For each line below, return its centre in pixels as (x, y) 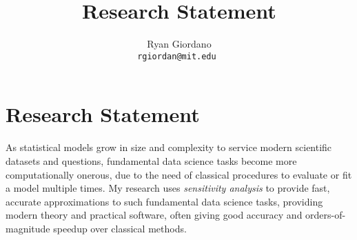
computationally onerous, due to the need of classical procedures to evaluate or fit (179, 174)
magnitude (28, 228)
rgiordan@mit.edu (177, 56)
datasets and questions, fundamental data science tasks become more (151, 160)
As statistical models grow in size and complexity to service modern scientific (169, 147)
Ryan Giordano (179, 44)
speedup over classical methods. (120, 228)
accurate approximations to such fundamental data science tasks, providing (164, 201)
